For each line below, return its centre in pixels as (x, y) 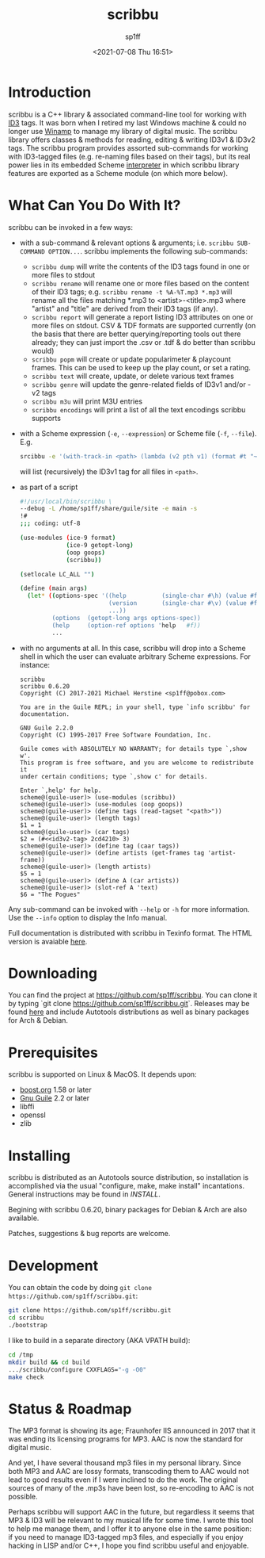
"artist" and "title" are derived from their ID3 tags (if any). (125, 308)
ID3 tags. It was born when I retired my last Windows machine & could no (127, 122)
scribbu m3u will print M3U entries (87, 401)
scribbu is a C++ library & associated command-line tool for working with (127, 114)
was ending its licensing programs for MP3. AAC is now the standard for (126, 1439)
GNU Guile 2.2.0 (46, 728)
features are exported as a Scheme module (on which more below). (118, 173)
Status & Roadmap (70, 1409)
